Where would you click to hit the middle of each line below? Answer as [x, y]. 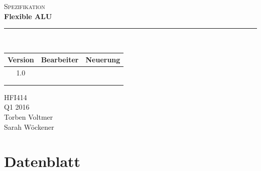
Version [21, 60]
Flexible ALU [28, 16]
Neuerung [103, 60]
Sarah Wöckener [29, 126]
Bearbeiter [60, 60]
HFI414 [16, 97]
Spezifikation [25, 6]
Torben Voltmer [29, 116]
